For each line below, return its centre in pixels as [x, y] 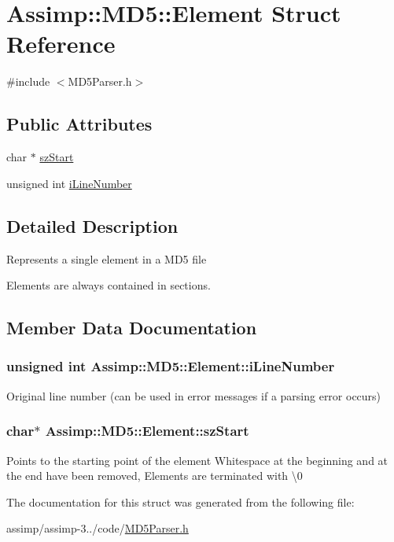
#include [28, 81]
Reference [61, 44]
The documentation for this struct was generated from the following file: [180, 501]
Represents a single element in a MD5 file [107, 258]
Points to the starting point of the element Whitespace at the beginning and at [197, 460]
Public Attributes [79, 124]
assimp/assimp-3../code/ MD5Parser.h [98, 528]
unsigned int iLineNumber [69, 183]
